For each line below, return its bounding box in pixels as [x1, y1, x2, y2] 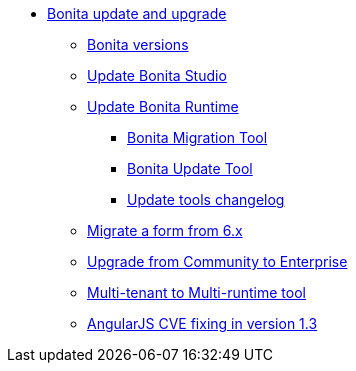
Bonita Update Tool [127, 160, 253, 177]
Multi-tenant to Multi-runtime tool [87, 284, 306, 301]
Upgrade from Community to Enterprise [87, 253, 348, 270]
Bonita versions [87, 36, 189, 53]
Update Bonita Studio [87, 67, 227, 84]
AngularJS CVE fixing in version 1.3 [87, 315, 318, 332]
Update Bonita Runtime [87, 98, 239, 115]
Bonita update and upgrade [47, 5, 227, 22]
